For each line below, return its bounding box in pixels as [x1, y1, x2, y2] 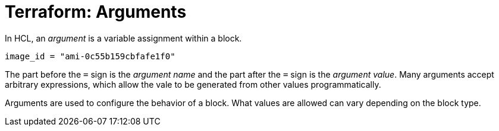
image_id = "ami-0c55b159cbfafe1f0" [5, 51, 175, 61]
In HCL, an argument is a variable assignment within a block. [5, 33, 242, 43]
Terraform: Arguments [5, 2, 187, 22]
